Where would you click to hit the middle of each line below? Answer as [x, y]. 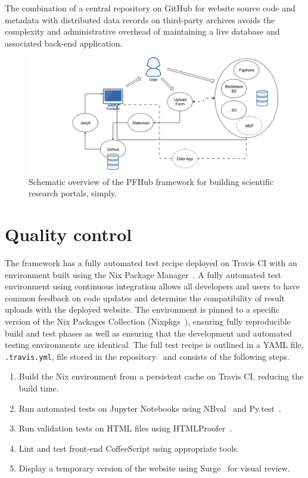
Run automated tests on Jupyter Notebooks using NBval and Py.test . [150, 408]
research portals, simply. [73, 193]
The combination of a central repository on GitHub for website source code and [150, 8]
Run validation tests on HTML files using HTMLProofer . [125, 428]
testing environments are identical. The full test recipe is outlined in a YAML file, [154, 345]
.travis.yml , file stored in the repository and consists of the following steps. [147, 356]
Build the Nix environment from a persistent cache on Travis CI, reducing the [161, 376]
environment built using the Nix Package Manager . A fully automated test [143, 274]
